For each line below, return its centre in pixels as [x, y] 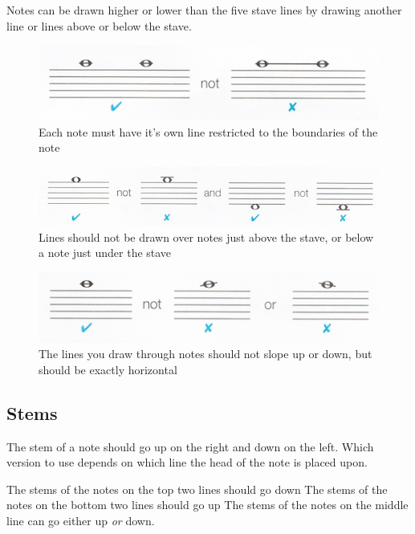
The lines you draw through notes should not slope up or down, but [205, 354]
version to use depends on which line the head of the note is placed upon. [187, 462]
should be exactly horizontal [108, 369]
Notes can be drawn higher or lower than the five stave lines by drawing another [204, 10]
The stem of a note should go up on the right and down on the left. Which [190, 446]
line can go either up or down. [81, 520]
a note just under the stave [105, 253]
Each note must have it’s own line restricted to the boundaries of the [208, 131]
